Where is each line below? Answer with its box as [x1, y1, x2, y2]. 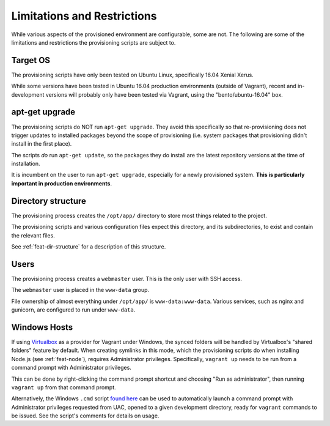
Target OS [11, 55, 51, 65]
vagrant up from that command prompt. [11, 383, 116, 391]
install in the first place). [11, 140, 72, 148]
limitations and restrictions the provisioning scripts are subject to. [11, 39, 176, 46]
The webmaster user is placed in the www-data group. [11, 286, 150, 294]
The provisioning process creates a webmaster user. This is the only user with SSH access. [11, 275, 243, 282]
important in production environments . [11, 179, 112, 187]
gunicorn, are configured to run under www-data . [11, 306, 136, 313]
